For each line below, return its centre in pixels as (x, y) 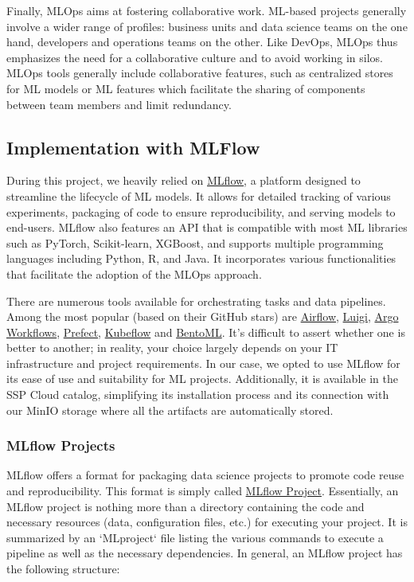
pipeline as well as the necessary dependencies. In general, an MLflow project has (205, 553)
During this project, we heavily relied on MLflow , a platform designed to (184, 180)
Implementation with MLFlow (133, 147)
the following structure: (63, 569)
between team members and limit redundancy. (119, 104)
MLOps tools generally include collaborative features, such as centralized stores (200, 73)
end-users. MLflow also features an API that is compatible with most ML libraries (207, 227)
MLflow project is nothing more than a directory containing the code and (186, 506)
